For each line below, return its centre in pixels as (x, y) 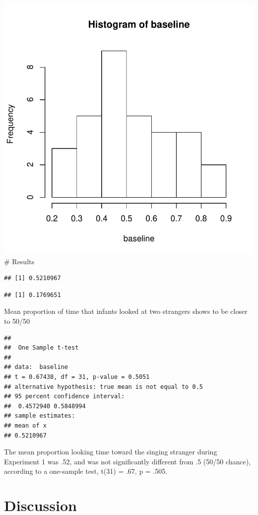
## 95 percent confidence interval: (64, 397)
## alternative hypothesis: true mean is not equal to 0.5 (103, 387)
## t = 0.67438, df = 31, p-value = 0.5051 (77, 377)
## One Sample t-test (41, 348)
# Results (19, 261)
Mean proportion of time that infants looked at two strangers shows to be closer (126, 311)
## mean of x (25, 425)
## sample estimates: (40, 416)
